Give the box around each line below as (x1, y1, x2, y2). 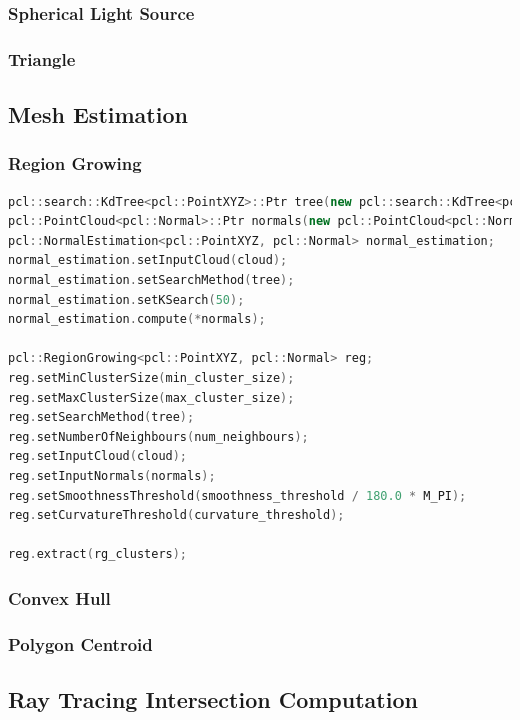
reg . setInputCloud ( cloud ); (8, 449, 188, 464)
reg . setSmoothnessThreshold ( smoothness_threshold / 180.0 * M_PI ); (8, 488, 467, 503)
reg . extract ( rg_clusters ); (8, 547, 188, 562)
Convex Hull (8, 585, 111, 610)
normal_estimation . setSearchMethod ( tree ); (8, 273, 295, 288)
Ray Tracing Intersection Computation (8, 684, 418, 715)
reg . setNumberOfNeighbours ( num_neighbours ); (8, 429, 309, 444)
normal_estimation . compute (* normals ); (8, 312, 266, 327)
